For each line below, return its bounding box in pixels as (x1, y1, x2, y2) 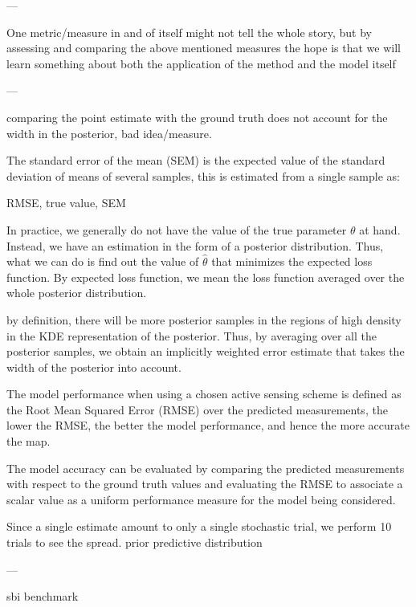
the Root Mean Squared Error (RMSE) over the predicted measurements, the (6, 401, 388, 418)
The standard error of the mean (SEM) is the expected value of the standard (6, 152, 385, 169)
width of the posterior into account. (6, 358, 181, 375)
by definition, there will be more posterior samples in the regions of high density (6, 311, 402, 328)
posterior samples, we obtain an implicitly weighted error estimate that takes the (6, 343, 405, 360)
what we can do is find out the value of (6, 253, 199, 270)
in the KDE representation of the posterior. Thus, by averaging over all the (6, 327, 377, 344)
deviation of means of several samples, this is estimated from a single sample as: (6, 167, 400, 184)
